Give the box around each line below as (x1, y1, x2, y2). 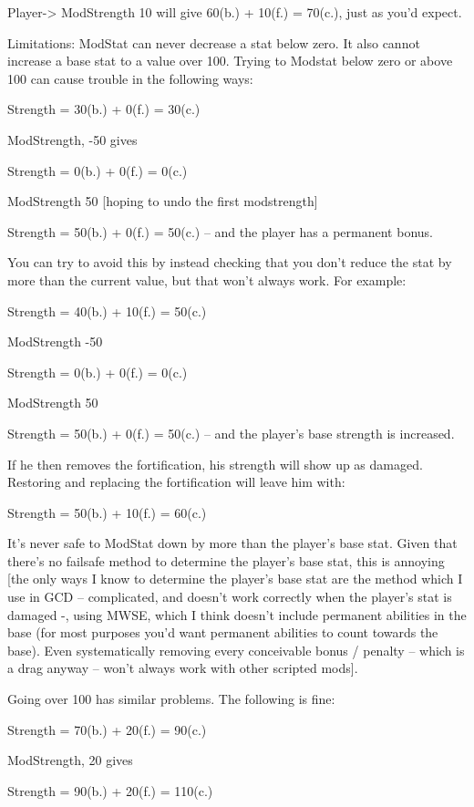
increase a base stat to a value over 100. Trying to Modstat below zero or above (7, 51, 453, 70)
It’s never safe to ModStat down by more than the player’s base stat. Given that (7, 533, 458, 553)
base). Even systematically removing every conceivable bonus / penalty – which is (7, 640, 465, 659)
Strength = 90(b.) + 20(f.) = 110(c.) (7, 781, 213, 800)
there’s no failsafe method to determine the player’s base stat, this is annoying (7, 551, 445, 570)
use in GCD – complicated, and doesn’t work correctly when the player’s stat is (7, 587, 452, 606)
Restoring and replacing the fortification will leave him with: (7, 472, 345, 491)
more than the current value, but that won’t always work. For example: (7, 270, 407, 289)
